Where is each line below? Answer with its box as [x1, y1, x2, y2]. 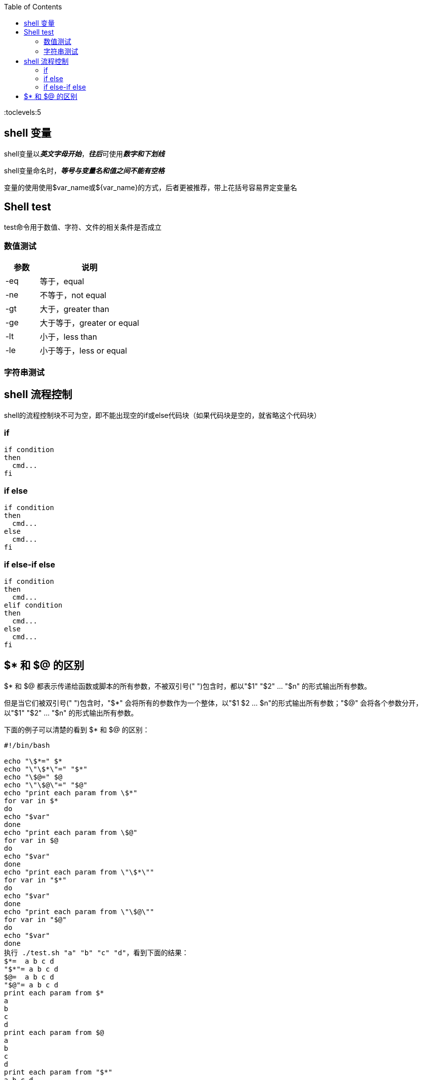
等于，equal [40, 276, 84, 287]
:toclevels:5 [4, 108, 42, 116]
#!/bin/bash [4, 741, 50, 749]
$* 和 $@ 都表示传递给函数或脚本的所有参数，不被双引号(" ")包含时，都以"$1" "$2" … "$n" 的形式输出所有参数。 [4, 681, 371, 690]
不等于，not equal [40, 290, 106, 301]
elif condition [4, 601, 63, 609]
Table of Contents [4, 2, 62, 11]
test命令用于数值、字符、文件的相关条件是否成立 [4, 222, 162, 231]
